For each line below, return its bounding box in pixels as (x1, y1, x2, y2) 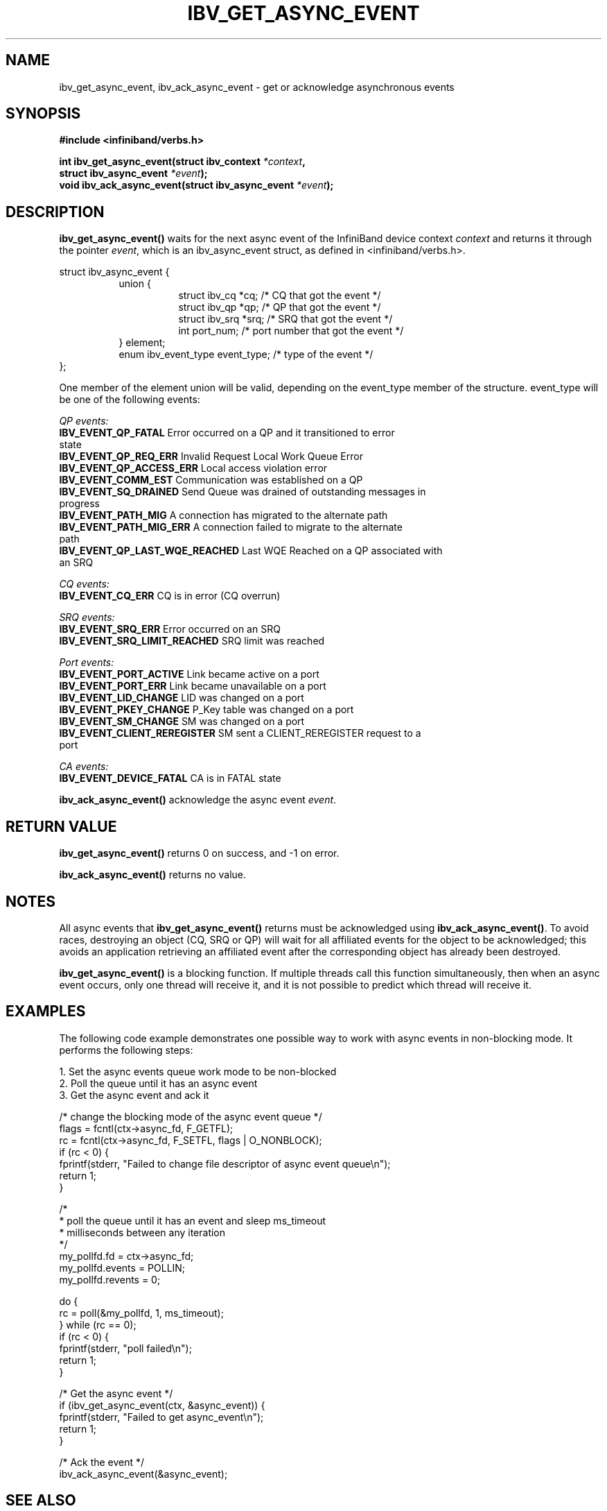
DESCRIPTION (6, 203, 105, 221)
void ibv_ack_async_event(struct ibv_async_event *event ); (59, 179, 334, 191)
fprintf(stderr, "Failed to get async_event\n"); (59, 1410, 264, 1423)
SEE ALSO (6, 1492, 76, 1510)
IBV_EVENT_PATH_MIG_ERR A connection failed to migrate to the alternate (59, 521, 403, 533)
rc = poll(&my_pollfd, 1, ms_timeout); (59, 1306, 224, 1319)
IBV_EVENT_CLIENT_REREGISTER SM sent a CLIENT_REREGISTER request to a (59, 727, 421, 740)
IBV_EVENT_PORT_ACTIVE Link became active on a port (59, 668, 319, 681)
